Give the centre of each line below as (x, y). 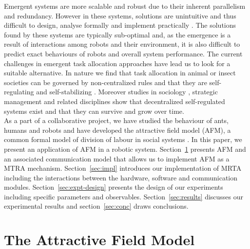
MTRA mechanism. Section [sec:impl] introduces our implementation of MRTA (123, 168)
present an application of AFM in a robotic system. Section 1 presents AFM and (125, 149)
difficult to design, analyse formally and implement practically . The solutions (120, 25)
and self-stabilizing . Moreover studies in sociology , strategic (127, 92)
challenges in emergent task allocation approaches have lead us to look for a (117, 63)
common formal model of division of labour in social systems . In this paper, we (123, 139)
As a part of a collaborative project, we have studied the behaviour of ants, (116, 120)
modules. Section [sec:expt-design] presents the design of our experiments (114, 187)
